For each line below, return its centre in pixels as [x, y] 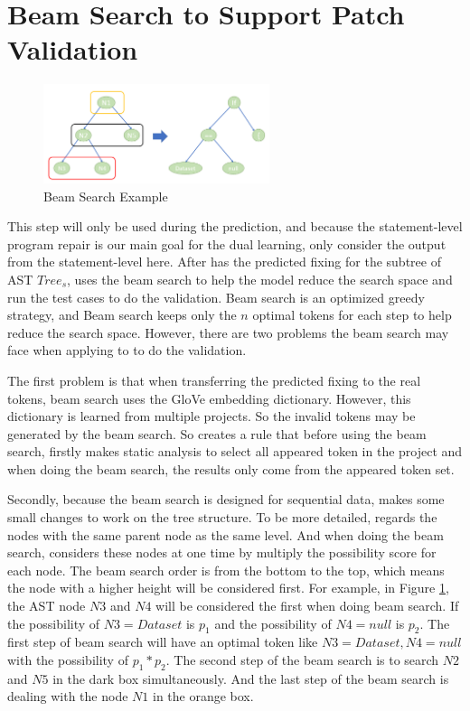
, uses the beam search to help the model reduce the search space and [260, 279]
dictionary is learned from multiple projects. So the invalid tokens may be [211, 416]
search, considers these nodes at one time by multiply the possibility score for [222, 552]
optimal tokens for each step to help [352, 315]
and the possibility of [273, 623]
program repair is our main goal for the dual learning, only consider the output [227, 243]
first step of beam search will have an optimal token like [163, 642]
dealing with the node [68, 696]
